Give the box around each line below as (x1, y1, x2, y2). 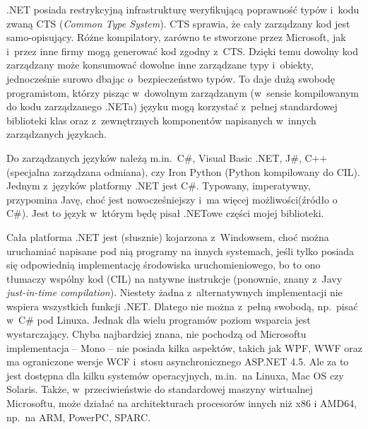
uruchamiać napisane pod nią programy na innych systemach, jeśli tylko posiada (6, 243, 355, 258)
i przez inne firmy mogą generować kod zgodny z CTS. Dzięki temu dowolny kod (6, 43, 359, 58)
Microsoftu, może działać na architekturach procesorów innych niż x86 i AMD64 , (6, 396, 357, 411)
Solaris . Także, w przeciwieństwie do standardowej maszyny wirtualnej (6, 382, 313, 396)
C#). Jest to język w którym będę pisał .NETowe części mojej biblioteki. (6, 206, 324, 221)
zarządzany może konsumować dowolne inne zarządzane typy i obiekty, (6, 57, 314, 72)
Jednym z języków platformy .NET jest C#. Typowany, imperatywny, (6, 178, 311, 193)
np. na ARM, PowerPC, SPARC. (6, 409, 151, 424)
